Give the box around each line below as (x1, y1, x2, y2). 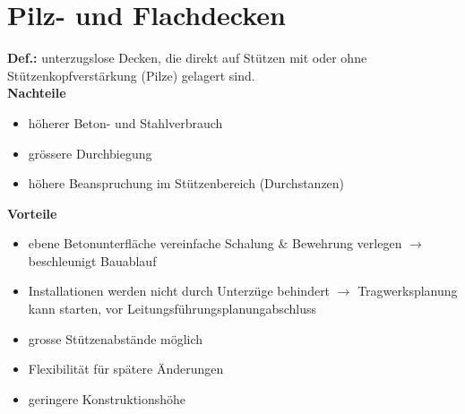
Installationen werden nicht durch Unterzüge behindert (28, 281, 331, 300)
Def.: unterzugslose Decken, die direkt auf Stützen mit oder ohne (7, 48, 367, 67)
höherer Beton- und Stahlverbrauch (28, 113, 223, 132)
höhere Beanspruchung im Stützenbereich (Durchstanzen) (28, 174, 345, 193)
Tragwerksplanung (357, 281, 458, 300)
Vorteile (7, 203, 57, 222)
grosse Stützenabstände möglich (28, 329, 203, 348)
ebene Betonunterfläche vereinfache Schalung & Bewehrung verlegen (28, 234, 402, 253)
